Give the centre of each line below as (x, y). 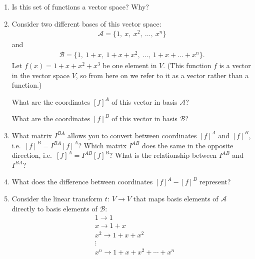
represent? (215, 182)
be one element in (130, 65)
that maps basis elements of (176, 198)
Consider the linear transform (57, 198)
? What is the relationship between (163, 155)
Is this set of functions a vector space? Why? (80, 7)
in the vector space (41, 75)
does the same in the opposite (188, 145)
